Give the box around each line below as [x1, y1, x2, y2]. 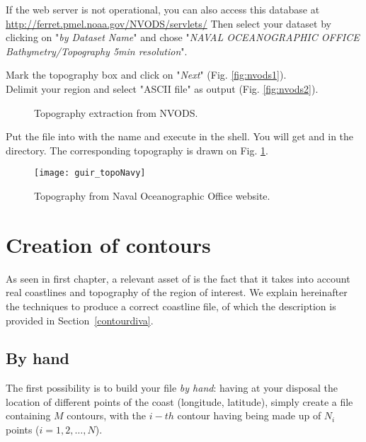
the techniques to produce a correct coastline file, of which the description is [6, 298, 336, 313]
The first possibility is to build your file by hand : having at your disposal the [6, 380, 338, 395]
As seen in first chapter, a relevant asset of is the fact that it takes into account [6, 271, 350, 285]
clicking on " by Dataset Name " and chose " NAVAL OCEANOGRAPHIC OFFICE [6, 30, 360, 45]
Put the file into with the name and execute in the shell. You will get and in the [6, 129, 354, 144]
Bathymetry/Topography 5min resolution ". [6, 43, 188, 58]
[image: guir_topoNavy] [34, 168, 146, 178]
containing [6, 408, 51, 423]
